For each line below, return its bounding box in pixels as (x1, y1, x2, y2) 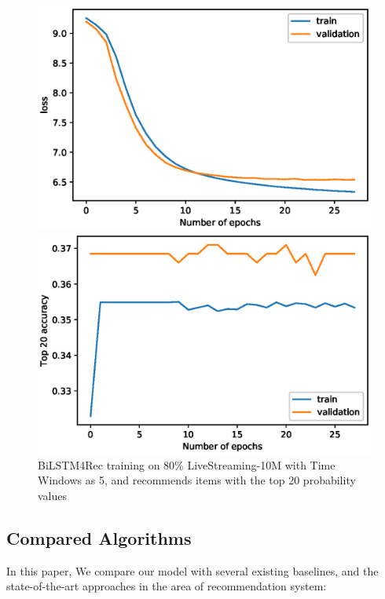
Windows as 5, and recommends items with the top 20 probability (38, 472, 356, 488)
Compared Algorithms (6, 525, 192, 550)
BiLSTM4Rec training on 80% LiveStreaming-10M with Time (38, 456, 335, 473)
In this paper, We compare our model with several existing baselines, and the (6, 562, 379, 579)
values (38, 487, 68, 503)
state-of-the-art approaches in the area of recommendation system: (6, 578, 327, 594)
